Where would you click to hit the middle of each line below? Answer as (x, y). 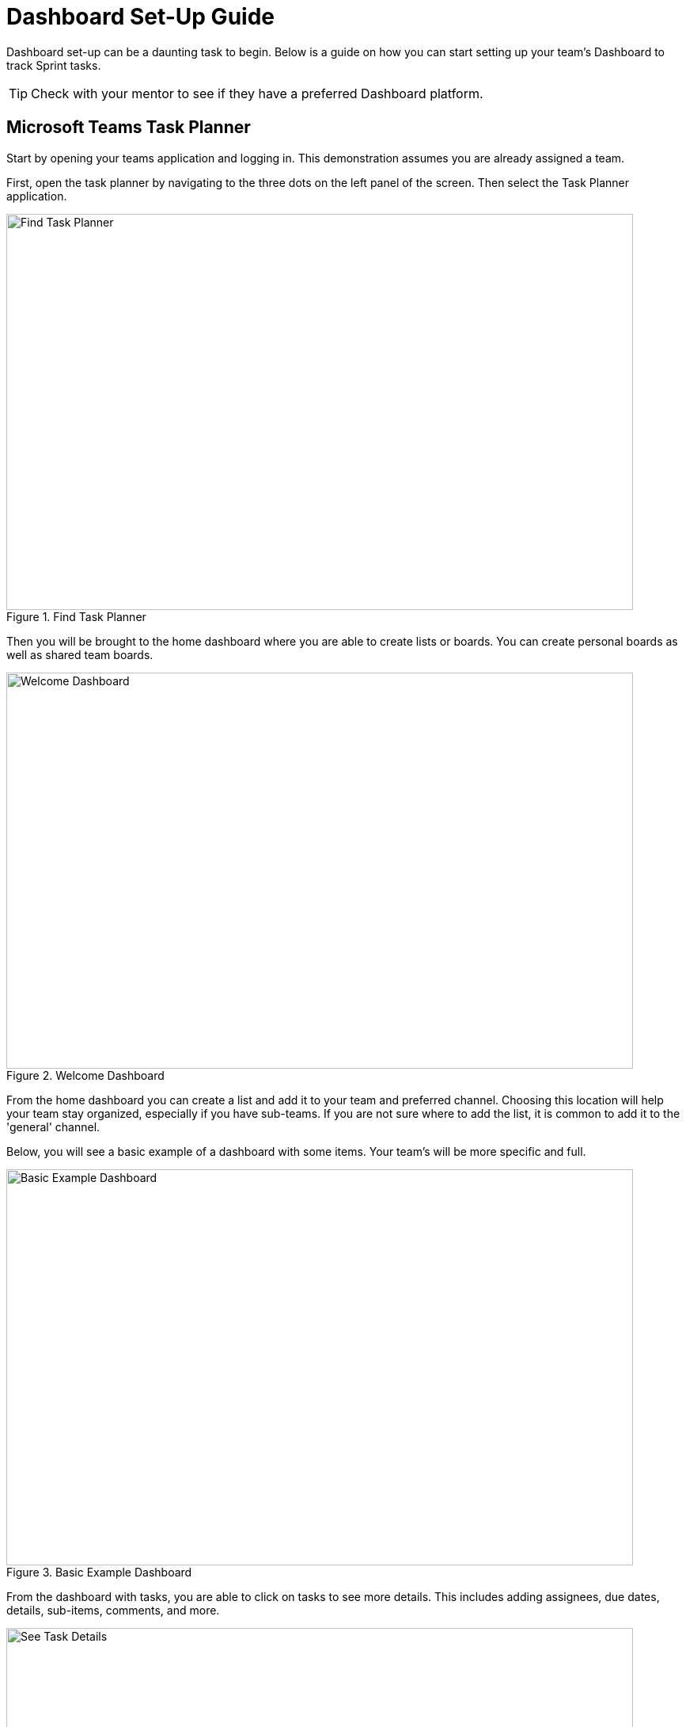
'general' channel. (53, 1127)
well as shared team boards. (80, 654)
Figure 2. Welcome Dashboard (85, 1075)
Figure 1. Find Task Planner (76, 616)
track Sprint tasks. (54, 65)
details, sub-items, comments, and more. (113, 1610)
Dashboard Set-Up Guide (140, 17)
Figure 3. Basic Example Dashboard (99, 1572)
